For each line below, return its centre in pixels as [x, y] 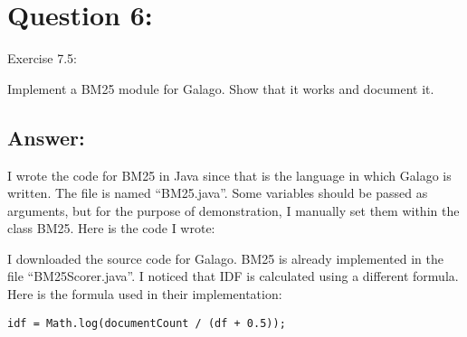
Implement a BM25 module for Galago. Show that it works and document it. [221, 88]
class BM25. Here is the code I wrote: [111, 228]
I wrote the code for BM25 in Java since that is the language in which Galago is [229, 175]
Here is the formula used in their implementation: [145, 294]
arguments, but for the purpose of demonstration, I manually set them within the [233, 210]
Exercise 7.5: [42, 58]
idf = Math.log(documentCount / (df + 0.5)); [147, 323]
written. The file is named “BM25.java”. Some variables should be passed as [218, 193]
